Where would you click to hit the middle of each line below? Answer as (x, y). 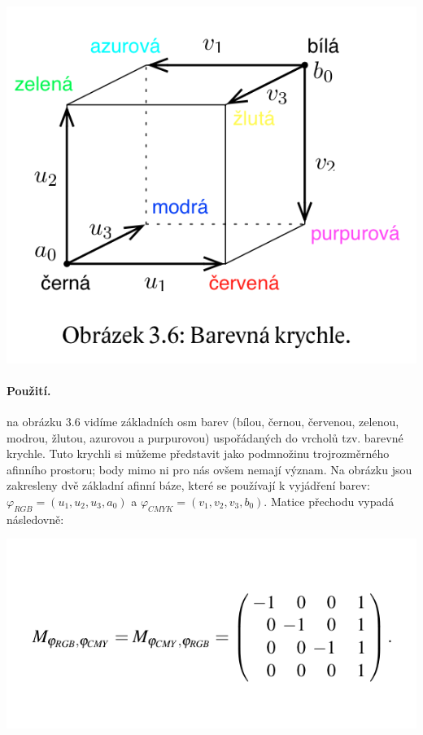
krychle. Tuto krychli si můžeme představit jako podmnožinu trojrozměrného (198, 453)
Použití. (29, 390)
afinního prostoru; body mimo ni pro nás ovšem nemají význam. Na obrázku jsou (209, 469)
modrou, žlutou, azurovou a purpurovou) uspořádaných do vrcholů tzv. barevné (205, 437)
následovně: (35, 519)
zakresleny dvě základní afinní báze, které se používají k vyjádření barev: (188, 485)
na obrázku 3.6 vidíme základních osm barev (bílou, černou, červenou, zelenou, (203, 422)
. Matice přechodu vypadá (329, 501)
